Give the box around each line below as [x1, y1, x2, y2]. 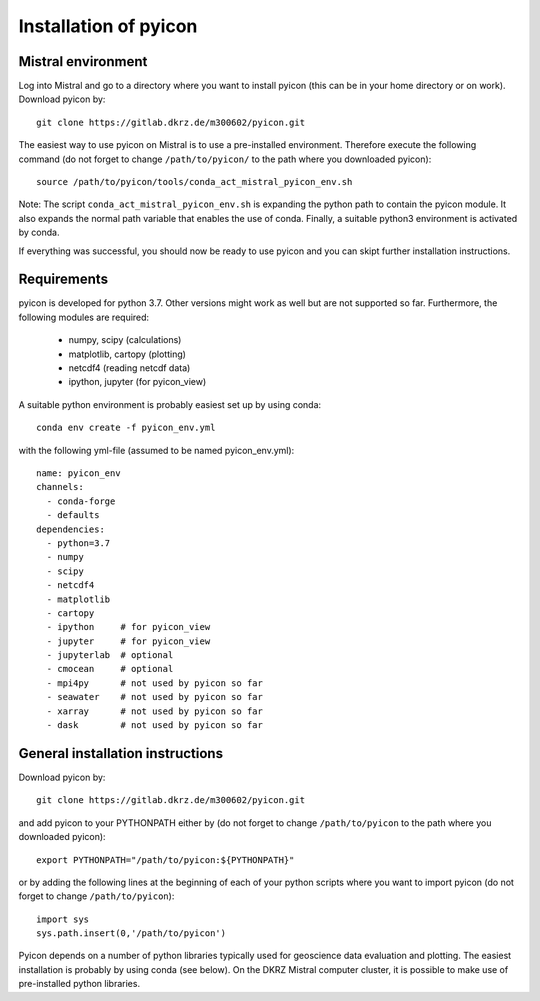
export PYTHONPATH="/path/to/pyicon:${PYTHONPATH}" [36, 854, 295, 865]
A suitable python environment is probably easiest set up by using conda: [18, 398, 322, 410]
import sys [36, 913, 90, 925]
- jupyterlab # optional [46, 650, 174, 661]
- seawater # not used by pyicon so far [46, 691, 264, 703]
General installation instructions [18, 745, 224, 762]
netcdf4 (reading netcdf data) [68, 362, 191, 374]
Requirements [18, 271, 109, 288]
